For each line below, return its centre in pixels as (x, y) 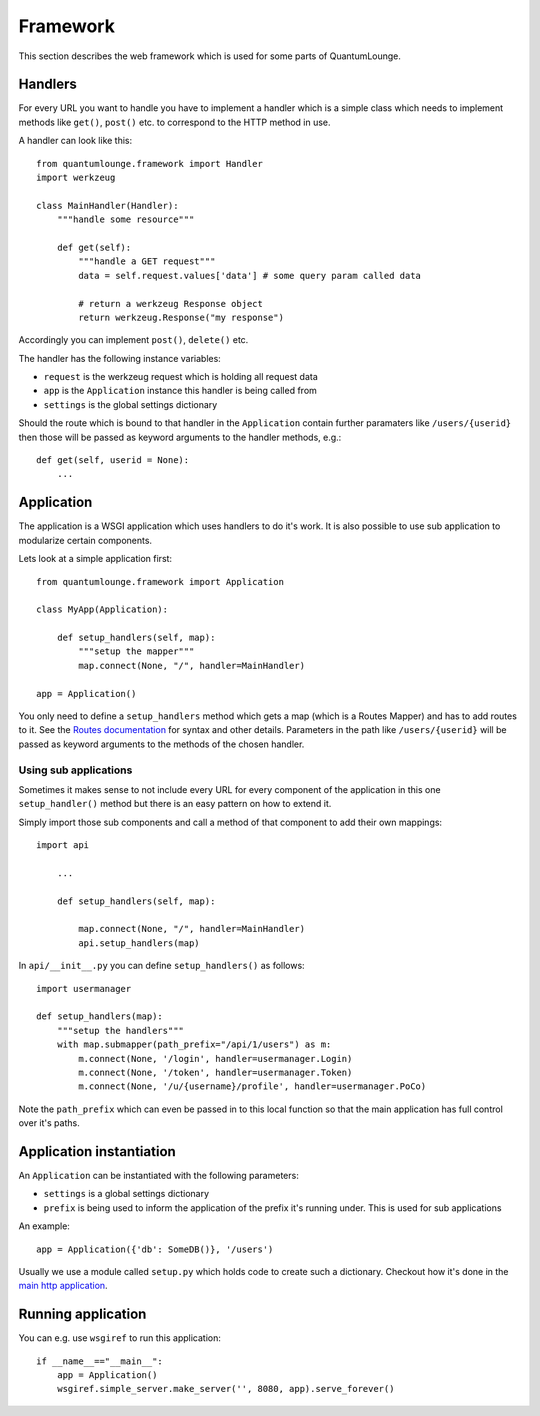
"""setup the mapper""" (136, 651)
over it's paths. (49, 1123)
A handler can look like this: (75, 141)
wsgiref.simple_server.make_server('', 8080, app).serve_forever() (225, 1389)
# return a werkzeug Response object (171, 303)
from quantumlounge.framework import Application (160, 581)
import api (63, 845)
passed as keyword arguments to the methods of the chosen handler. (161, 744)
